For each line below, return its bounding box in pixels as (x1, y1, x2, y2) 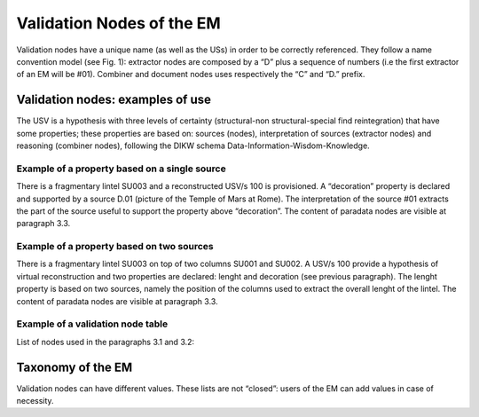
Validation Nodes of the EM (16, 13, 221, 33)
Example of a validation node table (16, 318, 169, 330)
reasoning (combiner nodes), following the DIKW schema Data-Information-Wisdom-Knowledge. (16, 140, 370, 151)
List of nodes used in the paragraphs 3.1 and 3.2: (16, 336, 195, 347)
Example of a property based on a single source (16, 162, 226, 175)
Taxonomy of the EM (16, 359, 133, 374)
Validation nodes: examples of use (16, 92, 212, 107)
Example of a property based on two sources (16, 240, 214, 253)
